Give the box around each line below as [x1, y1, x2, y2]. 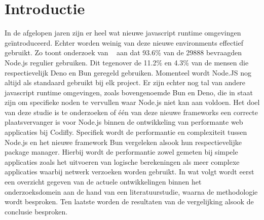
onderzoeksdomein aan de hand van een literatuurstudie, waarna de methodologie [5, 186, 258, 197]
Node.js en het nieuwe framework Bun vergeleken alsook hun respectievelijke [5, 136, 242, 147]
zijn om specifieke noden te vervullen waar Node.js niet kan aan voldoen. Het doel [5, 97, 260, 107]
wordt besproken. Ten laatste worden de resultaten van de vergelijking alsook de [5, 196, 254, 207]
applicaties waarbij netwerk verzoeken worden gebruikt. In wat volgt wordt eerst [5, 166, 254, 177]
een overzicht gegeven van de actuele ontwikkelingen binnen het [5, 176, 202, 187]
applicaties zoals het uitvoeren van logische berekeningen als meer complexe [5, 156, 240, 167]
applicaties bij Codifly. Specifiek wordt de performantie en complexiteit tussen [5, 127, 247, 137]
